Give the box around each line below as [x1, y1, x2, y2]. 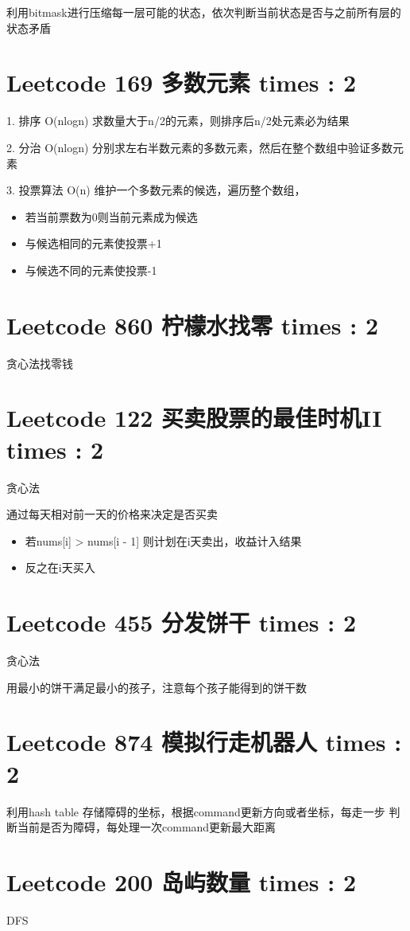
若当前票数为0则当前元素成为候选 [25, 208, 198, 225]
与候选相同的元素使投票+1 [25, 235, 162, 252]
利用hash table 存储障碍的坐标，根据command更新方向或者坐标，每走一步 [6, 803, 385, 820]
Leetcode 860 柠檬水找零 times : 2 [6, 308, 379, 341]
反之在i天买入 [25, 559, 95, 576]
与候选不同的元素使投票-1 [25, 261, 157, 278]
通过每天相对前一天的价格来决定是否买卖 [6, 506, 218, 522]
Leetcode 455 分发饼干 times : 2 [6, 606, 357, 639]
